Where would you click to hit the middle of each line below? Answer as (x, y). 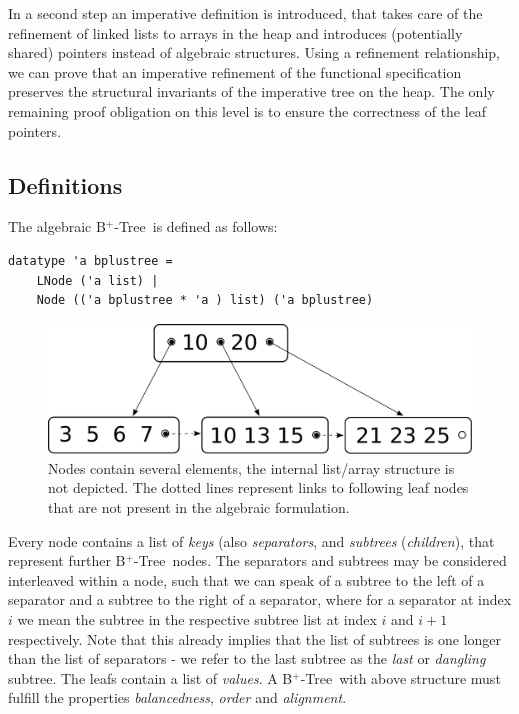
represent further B (67, 560)
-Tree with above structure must (400, 677)
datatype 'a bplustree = (90, 260)
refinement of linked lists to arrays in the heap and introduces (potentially (235, 32)
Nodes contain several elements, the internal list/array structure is (251, 467)
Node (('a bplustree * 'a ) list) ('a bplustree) (205, 300)
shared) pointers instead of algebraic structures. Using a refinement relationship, (254, 52)
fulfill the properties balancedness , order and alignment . (177, 697)
